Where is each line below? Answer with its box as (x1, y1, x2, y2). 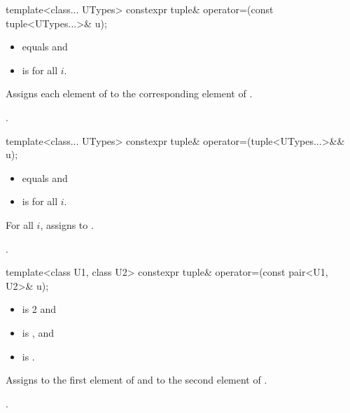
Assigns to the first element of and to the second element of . (6, 372, 267, 387)
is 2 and (22, 302, 57, 316)
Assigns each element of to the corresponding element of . (6, 86, 253, 101)
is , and (22, 325, 54, 339)
